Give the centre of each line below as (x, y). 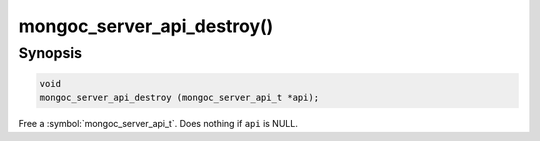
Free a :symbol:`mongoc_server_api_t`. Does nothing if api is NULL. (158, 124)
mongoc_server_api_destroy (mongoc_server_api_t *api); (179, 98)
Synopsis (50, 53)
